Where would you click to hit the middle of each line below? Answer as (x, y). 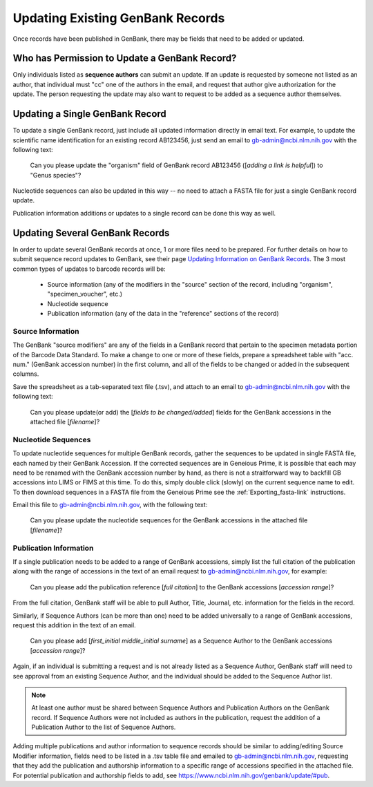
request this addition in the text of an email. (74, 625)
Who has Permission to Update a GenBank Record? (125, 58)
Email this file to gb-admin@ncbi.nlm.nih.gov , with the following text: (110, 505)
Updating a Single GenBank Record (90, 114)
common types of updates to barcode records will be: (89, 269)
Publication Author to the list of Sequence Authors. (104, 727)
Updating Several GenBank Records (91, 233)
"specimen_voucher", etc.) (85, 294)
